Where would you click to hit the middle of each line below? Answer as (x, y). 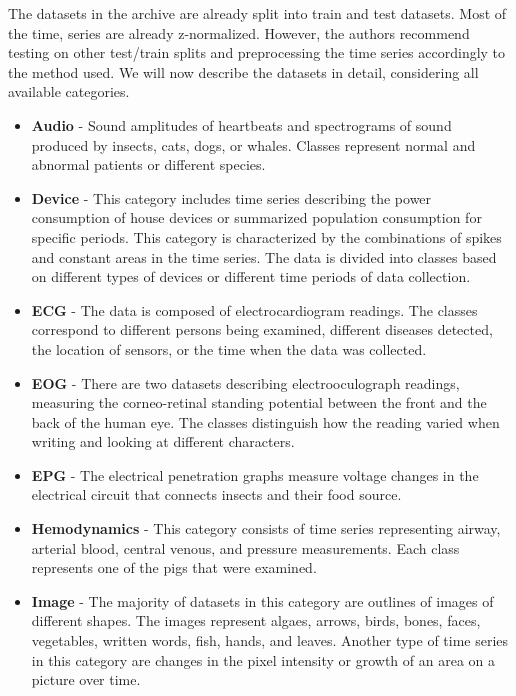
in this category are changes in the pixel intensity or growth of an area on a (263, 659)
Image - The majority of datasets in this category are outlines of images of (262, 600)
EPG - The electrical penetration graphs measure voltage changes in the (255, 474)
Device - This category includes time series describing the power (231, 197)
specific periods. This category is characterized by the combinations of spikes (266, 236)
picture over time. (86, 679)
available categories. (69, 91)
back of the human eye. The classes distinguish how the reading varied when (265, 421)
